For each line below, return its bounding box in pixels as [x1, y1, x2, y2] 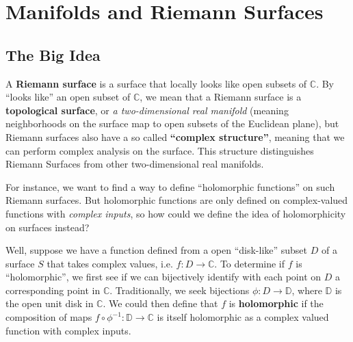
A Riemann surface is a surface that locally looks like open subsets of [5, 76, 307, 90]
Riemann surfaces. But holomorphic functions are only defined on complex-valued [5, 193, 348, 207]
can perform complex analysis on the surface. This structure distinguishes [5, 143, 314, 157]
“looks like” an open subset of [5, 90, 131, 104]
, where [291, 282, 322, 297]
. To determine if [214, 256, 285, 270]
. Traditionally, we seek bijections [109, 282, 250, 297]
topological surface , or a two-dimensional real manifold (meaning [5, 103, 289, 117]
